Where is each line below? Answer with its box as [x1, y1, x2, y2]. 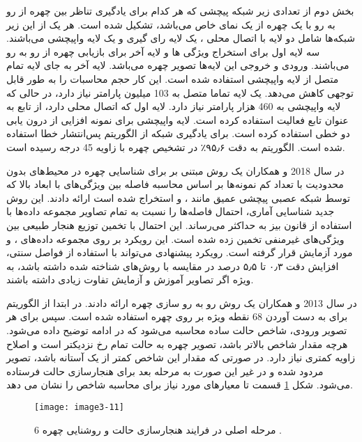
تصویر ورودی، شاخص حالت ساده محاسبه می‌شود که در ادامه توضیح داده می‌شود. [6, 323, 347, 338]
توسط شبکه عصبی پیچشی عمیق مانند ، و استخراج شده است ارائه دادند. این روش [6, 190, 350, 205]
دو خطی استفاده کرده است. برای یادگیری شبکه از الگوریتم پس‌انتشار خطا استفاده [6, 126, 350, 141]
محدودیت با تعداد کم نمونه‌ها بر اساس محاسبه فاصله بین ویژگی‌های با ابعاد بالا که [6, 177, 344, 191]
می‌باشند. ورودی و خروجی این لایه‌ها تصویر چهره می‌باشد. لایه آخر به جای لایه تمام [6, 58, 349, 72]
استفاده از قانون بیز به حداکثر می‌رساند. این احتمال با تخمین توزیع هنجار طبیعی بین [6, 217, 352, 232]
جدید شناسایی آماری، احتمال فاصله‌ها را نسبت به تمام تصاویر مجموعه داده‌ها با [6, 204, 335, 219]
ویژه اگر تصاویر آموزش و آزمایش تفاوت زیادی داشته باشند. [6, 272, 254, 287]
